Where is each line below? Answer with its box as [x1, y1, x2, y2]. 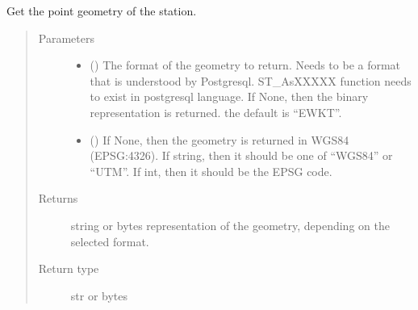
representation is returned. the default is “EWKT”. [90, 103, 342, 120]
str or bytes [70, 287, 128, 304]
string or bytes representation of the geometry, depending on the [70, 216, 390, 233]
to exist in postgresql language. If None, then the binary [90, 88, 369, 105]
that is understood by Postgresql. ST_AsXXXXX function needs [90, 72, 412, 89]
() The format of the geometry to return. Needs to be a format [90, 57, 401, 73]
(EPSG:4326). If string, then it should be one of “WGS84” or [90, 147, 393, 164]
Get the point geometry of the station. [6, 2, 197, 19]
